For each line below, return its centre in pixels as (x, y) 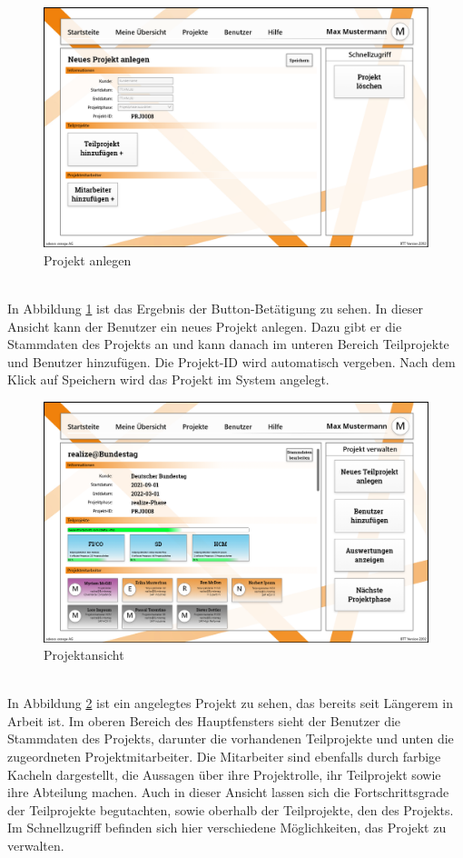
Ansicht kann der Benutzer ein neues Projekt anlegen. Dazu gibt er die (205, 326)
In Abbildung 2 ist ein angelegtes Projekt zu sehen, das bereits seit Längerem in (230, 703)
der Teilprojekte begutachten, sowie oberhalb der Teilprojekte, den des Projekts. (231, 809)
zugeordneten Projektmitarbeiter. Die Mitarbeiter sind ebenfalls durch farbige (224, 757)
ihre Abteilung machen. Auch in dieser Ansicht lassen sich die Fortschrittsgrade (228, 792)
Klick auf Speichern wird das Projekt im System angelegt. (168, 379)
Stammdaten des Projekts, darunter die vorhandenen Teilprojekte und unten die (231, 738)
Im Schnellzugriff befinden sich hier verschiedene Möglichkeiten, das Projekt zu (227, 828)
